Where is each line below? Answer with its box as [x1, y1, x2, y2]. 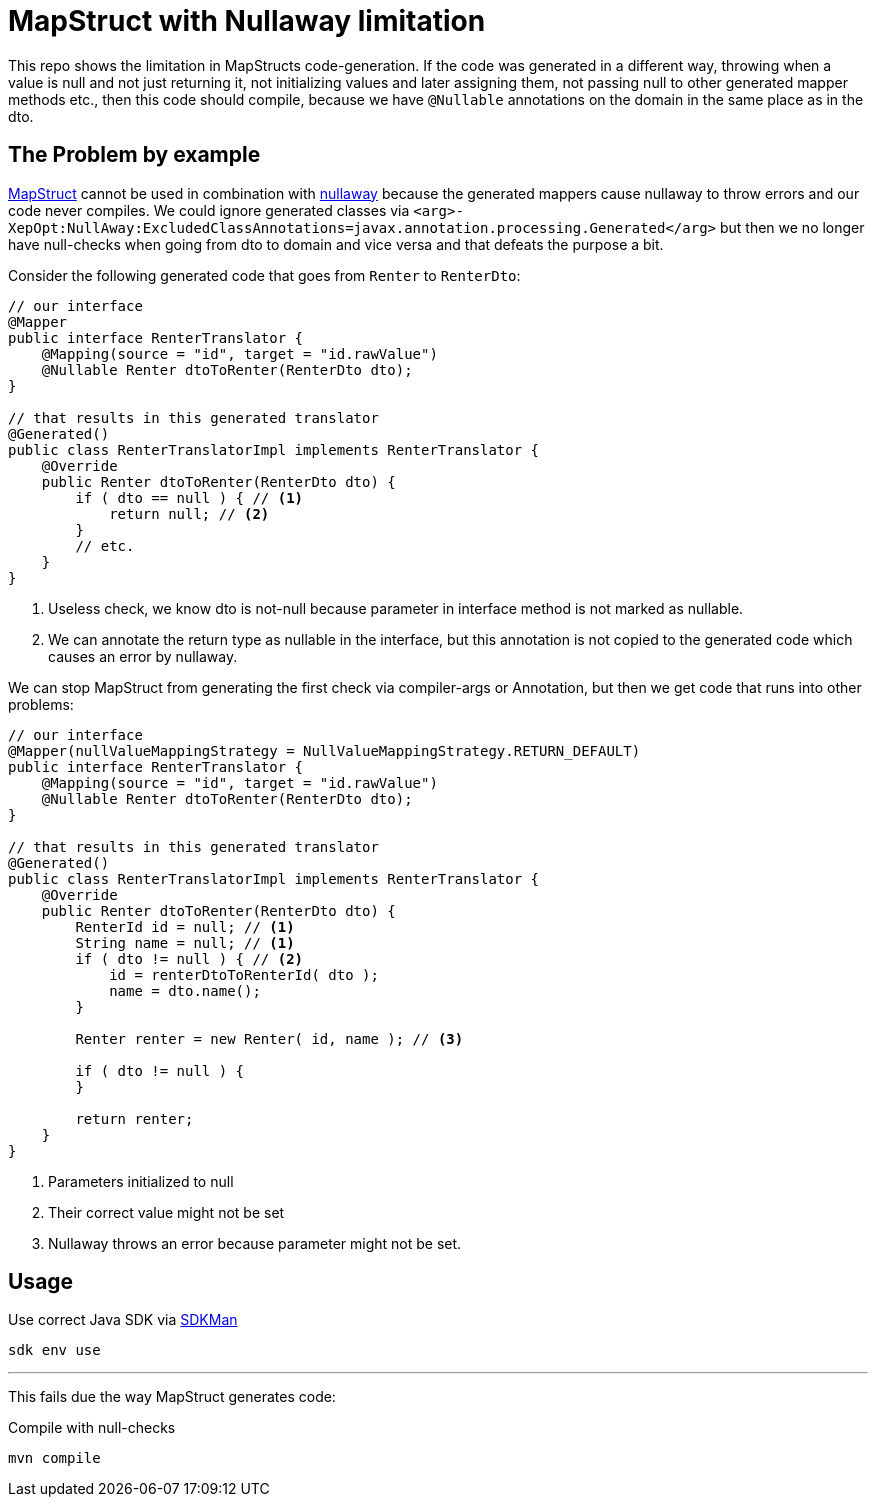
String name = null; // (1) [75, 934, 295, 951]
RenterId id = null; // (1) [75, 918, 295, 935]
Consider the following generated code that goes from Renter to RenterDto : [8, 266, 521, 284]
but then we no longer [719, 218, 865, 236]
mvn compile [8, 1450, 101, 1467]
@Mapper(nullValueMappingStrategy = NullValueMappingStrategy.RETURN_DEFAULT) [8, 742, 641, 759]
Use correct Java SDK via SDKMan [8, 1311, 238, 1329]
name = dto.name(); [109, 982, 261, 999]
